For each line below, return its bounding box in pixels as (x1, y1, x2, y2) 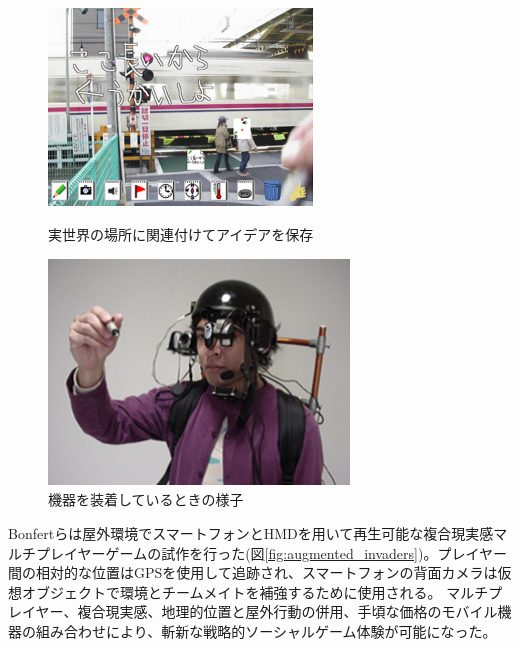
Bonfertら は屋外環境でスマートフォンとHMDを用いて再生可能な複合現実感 (8, 522, 494, 543)
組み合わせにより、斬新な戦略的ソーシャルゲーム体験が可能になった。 (35, 620, 497, 641)
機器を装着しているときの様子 (48, 489, 244, 510)
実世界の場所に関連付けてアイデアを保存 (48, 224, 314, 245)
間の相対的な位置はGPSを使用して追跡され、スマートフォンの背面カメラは (8, 562, 498, 583)
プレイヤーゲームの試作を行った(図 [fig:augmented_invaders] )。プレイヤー (35, 542, 507, 563)
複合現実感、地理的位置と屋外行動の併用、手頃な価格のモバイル (77, 601, 498, 622)
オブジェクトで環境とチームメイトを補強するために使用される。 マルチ (21, 581, 489, 602)
